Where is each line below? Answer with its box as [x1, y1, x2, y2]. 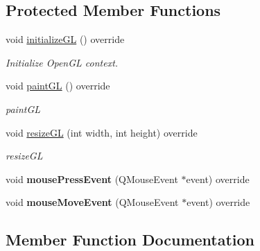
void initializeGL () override [6, 32, 125, 46]
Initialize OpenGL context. [6, 55, 119, 69]
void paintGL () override [6, 78, 110, 93]
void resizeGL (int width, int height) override [6, 125, 198, 139]
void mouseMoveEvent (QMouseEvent [6, 195, 179, 209]
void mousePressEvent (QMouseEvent [6, 171, 178, 186]
